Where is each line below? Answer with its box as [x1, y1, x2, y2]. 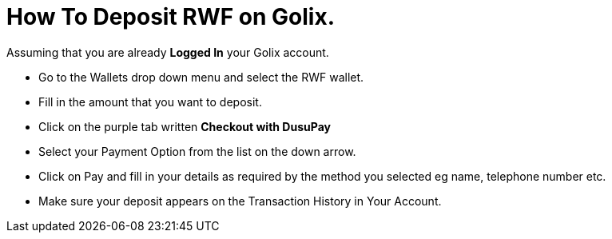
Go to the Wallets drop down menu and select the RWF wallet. [38, 70, 364, 84]
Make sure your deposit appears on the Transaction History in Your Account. [38, 193, 442, 208]
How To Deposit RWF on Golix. [6, 3, 336, 30]
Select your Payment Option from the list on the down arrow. [38, 144, 356, 158]
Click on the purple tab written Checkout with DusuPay [38, 119, 331, 133]
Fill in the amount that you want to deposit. [38, 94, 262, 109]
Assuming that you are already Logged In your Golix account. [6, 45, 329, 59]
